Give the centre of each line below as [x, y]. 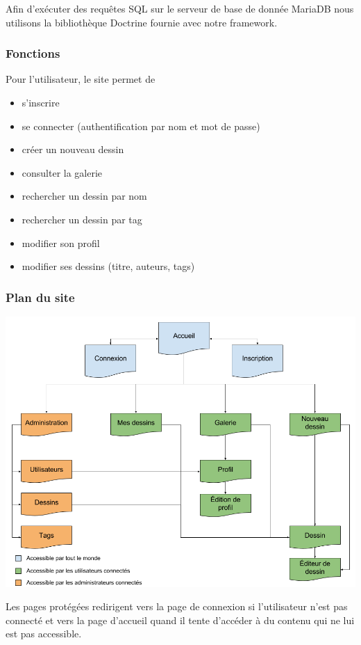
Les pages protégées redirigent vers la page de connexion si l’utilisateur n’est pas [177, 606]
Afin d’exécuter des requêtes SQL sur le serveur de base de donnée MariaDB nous [180, 8]
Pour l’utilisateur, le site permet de [81, 79]
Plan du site [40, 297]
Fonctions [33, 53]
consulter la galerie [62, 172]
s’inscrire [41, 102]
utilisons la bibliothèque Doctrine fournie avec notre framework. [142, 22]
